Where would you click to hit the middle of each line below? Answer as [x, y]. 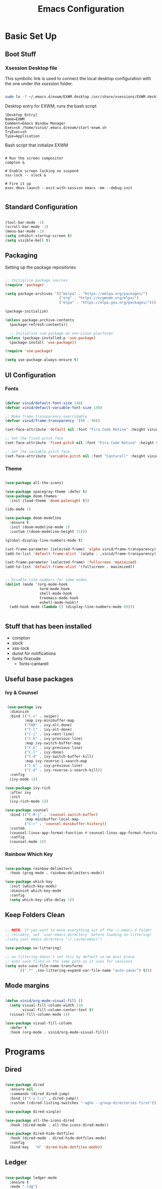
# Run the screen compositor [34, 158]
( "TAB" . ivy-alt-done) [48, 725]
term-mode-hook [54, 589]
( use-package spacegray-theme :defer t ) [46, 491]
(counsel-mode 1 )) [28, 842]
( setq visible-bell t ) [28, 241]
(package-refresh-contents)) [39, 324]
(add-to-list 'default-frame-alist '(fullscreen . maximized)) [70, 567]
